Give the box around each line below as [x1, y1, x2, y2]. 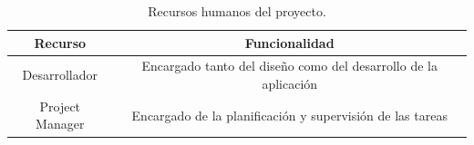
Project [39, 96, 81, 115]
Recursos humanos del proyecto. [148, 2, 326, 20]
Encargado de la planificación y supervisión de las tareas [131, 105, 448, 124]
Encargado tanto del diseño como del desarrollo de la [141, 56, 438, 75]
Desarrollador [22, 65, 98, 84]
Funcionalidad [244, 33, 335, 52]
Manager [36, 114, 85, 133]
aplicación [262, 74, 318, 93]
